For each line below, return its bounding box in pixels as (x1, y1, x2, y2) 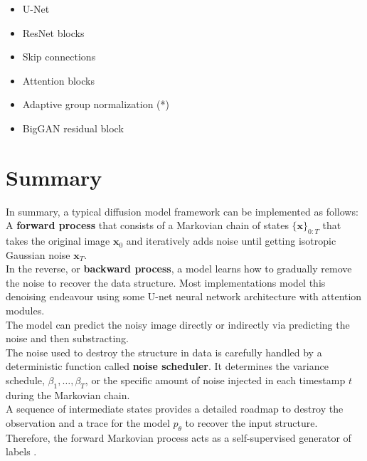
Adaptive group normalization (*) (22, 97, 170, 112)
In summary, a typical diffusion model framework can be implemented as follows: (6, 203, 358, 218)
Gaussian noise (6, 247, 70, 262)
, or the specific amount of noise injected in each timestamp (85, 373, 346, 388)
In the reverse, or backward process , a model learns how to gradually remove (6, 261, 352, 276)
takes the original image (6, 233, 110, 248)
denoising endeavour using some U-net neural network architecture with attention (6, 289, 362, 304)
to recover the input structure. (185, 415, 318, 430)
